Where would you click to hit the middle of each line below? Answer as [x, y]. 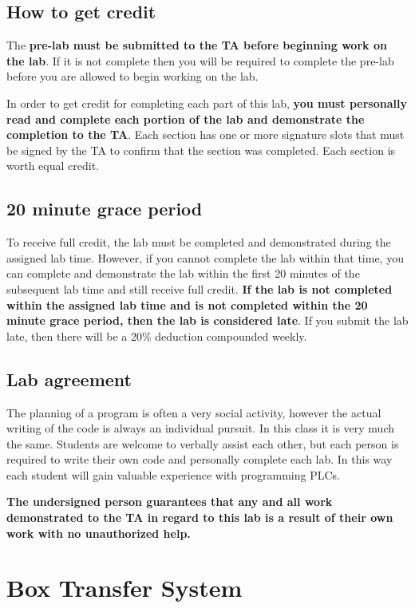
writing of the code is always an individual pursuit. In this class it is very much [200, 428]
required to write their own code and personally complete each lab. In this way [200, 459]
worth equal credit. [53, 166]
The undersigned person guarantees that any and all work [170, 501]
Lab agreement [69, 379]
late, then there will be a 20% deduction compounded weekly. [157, 336]
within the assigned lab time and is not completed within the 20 [187, 304]
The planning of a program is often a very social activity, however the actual [194, 412]
